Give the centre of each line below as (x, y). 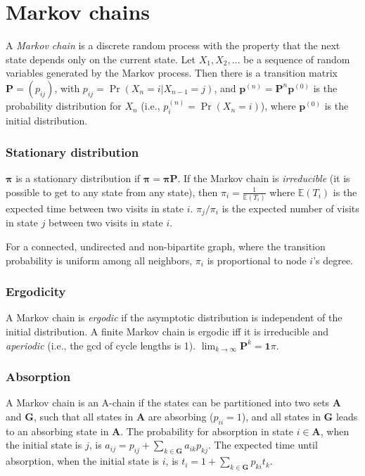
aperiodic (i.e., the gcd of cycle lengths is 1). (101, 345)
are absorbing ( (181, 416)
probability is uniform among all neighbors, (99, 260)
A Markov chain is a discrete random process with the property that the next (173, 45)
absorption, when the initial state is (83, 461)
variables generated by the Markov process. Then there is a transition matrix (172, 73)
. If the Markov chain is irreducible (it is (264, 178)
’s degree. (333, 260)
